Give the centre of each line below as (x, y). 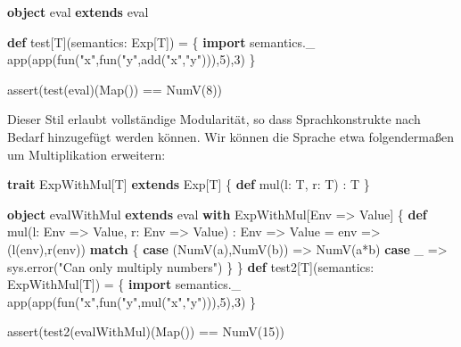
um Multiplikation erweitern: (86, 154)
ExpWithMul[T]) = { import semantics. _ (124, 284)
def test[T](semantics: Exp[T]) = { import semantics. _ (161, 41)
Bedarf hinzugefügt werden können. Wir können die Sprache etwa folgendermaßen (230, 136)
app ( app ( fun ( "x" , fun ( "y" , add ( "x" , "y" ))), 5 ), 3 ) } (132, 59)
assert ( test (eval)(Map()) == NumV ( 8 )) (115, 89)
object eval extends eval (78, 12)
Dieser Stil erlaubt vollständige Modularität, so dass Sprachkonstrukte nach (214, 119)
